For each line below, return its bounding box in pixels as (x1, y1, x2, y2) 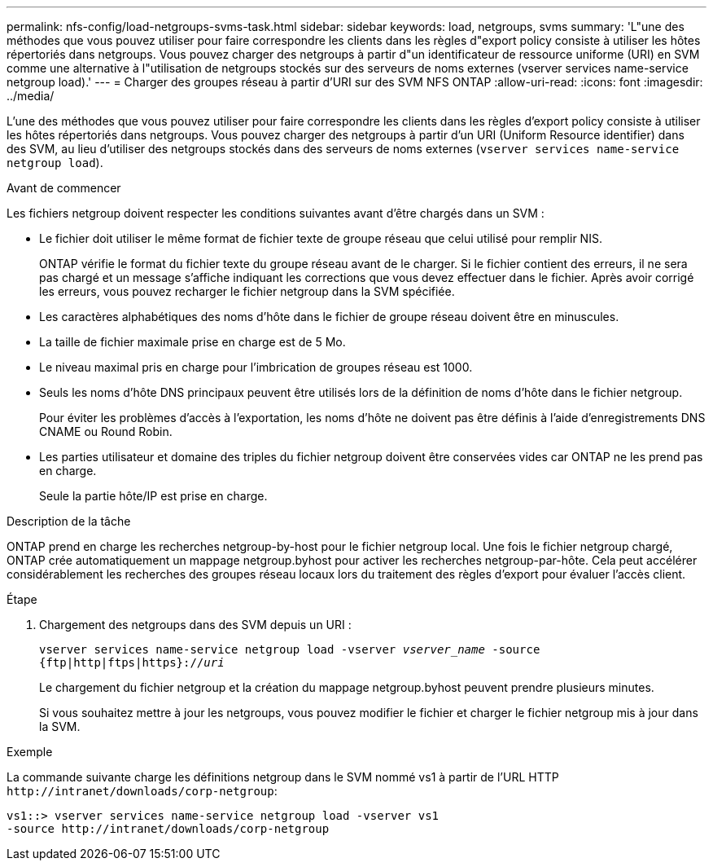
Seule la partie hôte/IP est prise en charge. (39, 489, 268, 503)
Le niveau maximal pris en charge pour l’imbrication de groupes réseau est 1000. (39, 360, 473, 374)
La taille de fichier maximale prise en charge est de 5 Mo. (39, 335, 346, 349)
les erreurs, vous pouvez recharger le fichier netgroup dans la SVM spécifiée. (39, 284, 455, 298)
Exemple (7, 745, 53, 759)
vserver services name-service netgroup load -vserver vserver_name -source (39, 643, 540, 656)
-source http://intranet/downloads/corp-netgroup (7, 822, 330, 835)
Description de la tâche (7, 514, 131, 528)
